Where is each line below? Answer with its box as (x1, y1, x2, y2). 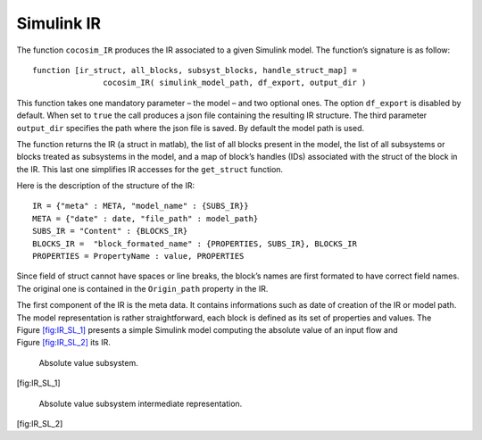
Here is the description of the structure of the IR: (16, 180, 195, 191)
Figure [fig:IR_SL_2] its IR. (16, 337, 111, 348)
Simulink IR (16, 13, 102, 33)
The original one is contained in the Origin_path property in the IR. (16, 283, 269, 294)
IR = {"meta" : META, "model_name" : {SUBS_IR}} (32, 201, 249, 212)
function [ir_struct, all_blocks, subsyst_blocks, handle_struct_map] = (32, 65, 357, 75)
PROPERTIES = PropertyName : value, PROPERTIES (32, 251, 245, 262)
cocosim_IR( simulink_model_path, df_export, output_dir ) (103, 78, 367, 88)
